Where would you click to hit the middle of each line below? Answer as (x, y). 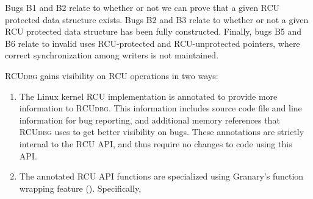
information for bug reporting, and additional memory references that (149, 120)
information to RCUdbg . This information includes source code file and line (160, 108)
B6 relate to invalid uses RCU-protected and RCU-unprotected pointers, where (153, 43)
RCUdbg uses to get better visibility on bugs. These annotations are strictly (162, 132)
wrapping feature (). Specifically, (80, 188)
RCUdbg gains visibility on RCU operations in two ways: (112, 75)
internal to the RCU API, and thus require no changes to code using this (156, 143)
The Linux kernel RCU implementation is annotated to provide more (148, 96)
